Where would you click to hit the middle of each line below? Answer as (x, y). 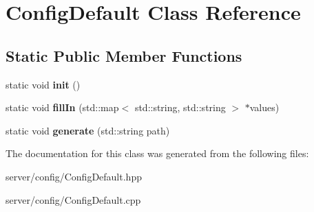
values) (264, 107)
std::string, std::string (180, 107)
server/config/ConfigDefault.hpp (74, 176)
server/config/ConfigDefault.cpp (73, 199)
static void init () (43, 84)
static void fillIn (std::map (62, 107)
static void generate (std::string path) (88, 130)
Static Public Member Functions (124, 55)
